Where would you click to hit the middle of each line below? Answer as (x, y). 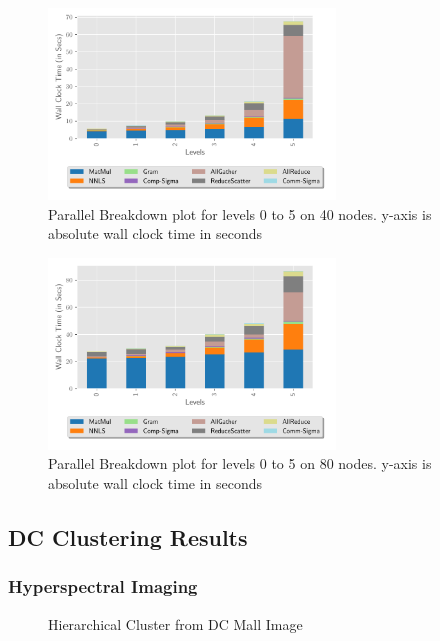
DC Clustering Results (128, 536)
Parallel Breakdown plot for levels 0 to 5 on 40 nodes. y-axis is (240, 213)
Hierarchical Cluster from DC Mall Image (175, 623)
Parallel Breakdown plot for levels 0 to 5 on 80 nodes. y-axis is (240, 463)
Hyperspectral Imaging (103, 586)
